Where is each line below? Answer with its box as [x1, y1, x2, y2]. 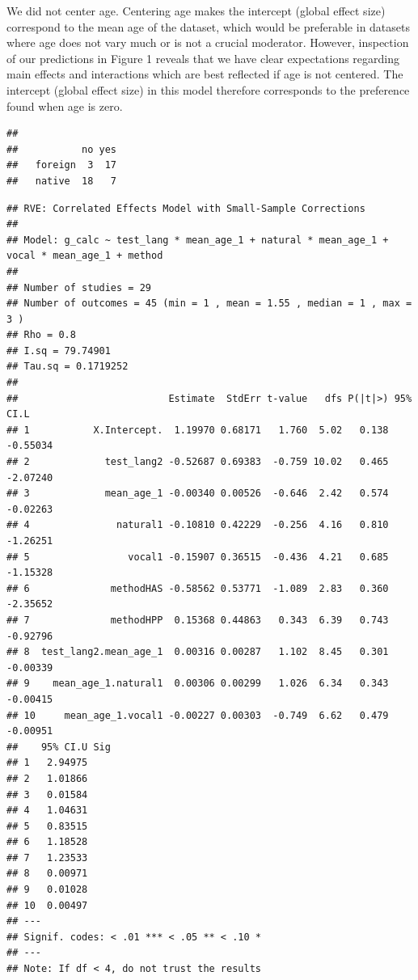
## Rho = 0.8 [6, 329, 76, 341]
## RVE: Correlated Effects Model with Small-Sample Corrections [6, 202, 365, 214]
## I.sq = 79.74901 [6, 344, 111, 357]
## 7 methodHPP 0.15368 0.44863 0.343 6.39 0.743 [6, 614, 389, 626]
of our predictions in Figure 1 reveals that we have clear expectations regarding [6, 49, 400, 66]
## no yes [6, 143, 117, 155]
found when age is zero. [6, 97, 123, 114]
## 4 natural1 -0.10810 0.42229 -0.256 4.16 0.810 [6, 519, 389, 531]
